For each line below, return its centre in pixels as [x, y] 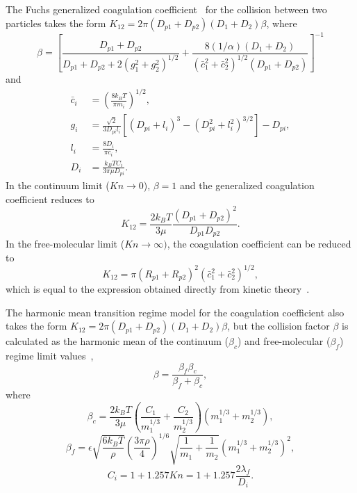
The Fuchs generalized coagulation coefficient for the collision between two [166, 9]
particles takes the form [56, 23]
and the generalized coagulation [247, 185]
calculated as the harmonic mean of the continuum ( [117, 341]
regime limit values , [50, 355]
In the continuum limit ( [58, 185]
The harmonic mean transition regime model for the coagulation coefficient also [175, 312]
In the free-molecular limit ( [65, 244]
